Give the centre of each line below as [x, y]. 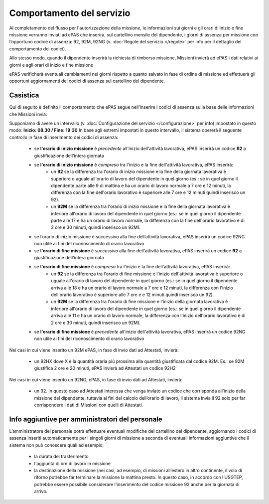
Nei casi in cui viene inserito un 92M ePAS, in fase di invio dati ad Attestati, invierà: [94, 350]
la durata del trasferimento [62, 457]
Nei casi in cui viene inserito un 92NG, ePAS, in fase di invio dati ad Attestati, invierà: [96, 379]
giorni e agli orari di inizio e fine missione [51, 65]
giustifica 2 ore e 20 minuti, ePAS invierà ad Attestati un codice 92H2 [105, 368]
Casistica [24, 95]
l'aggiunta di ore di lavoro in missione [72, 463]
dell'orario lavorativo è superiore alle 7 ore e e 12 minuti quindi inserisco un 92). [133, 295]
